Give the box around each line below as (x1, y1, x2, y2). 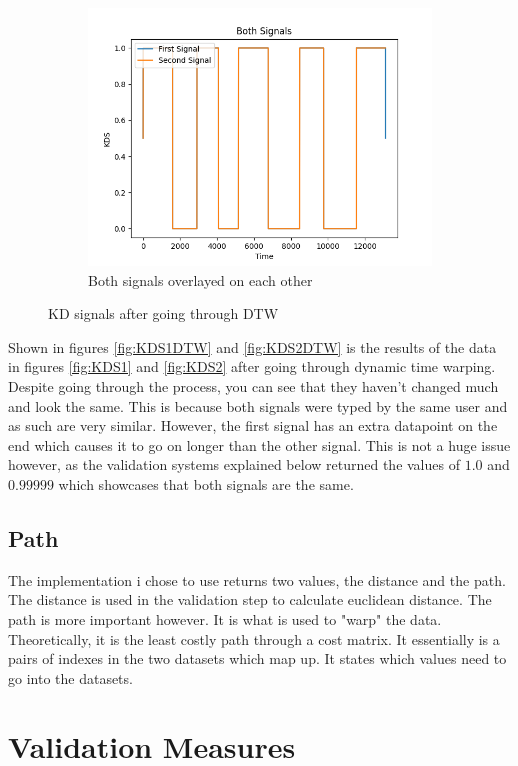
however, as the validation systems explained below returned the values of (8, 454, 460, 475)
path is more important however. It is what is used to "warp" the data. (8, 608, 442, 629)
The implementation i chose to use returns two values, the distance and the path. (8, 569, 506, 590)
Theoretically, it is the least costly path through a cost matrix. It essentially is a (8, 628, 500, 649)
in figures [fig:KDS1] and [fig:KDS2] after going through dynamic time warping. (8, 356, 496, 377)
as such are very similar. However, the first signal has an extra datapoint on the (8, 415, 498, 436)
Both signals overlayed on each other (88, 269, 313, 290)
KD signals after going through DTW (48, 303, 279, 324)
